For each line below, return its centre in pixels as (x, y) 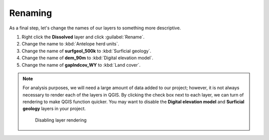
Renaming (31, 13)
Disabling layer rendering (61, 120)
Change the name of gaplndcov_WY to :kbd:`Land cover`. (81, 65)
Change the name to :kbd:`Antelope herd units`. (70, 44)
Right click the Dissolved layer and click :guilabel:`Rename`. (83, 37)
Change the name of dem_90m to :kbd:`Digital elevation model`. (88, 58)
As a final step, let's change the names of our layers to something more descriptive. (95, 28)
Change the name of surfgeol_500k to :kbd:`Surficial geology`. (86, 51)
